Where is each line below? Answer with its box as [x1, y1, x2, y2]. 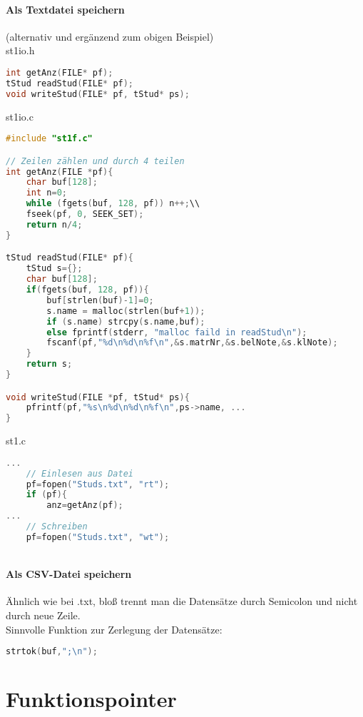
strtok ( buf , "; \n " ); [6, 646, 98, 657]
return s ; [26, 359, 73, 370]
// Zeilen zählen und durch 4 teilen [6, 156, 185, 166]
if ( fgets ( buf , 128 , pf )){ [26, 285, 149, 295]
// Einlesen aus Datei [26, 468, 133, 479]
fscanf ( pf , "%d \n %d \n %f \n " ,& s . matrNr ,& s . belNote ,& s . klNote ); [46, 337, 338, 348]
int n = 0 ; [26, 188, 67, 198]
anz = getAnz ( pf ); [46, 500, 123, 511]
